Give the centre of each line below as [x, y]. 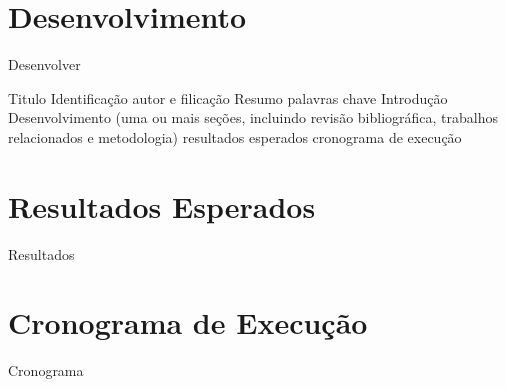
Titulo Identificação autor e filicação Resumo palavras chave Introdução [228, 97]
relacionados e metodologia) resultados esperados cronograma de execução [235, 136]
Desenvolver [44, 64]
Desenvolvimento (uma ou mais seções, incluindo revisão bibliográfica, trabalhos [253, 117]
